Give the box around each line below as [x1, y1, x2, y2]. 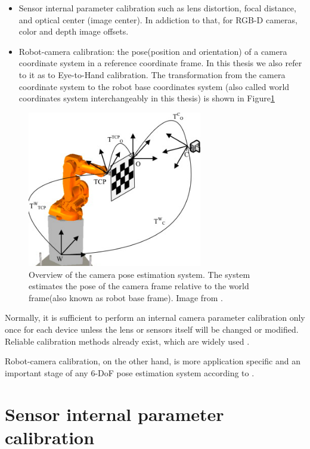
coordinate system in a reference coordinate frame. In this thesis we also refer [18, 57, 302, 69]
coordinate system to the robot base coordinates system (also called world [18, 80, 290, 92]
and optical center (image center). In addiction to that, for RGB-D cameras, [18, 13, 297, 26]
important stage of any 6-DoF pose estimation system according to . [5, 366, 255, 379]
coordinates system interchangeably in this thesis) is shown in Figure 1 [18, 92, 275, 104]
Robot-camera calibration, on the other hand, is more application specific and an [5, 355, 300, 367]
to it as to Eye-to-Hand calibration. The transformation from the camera [18, 68, 286, 80]
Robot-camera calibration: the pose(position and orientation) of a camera [18, 45, 287, 57]
